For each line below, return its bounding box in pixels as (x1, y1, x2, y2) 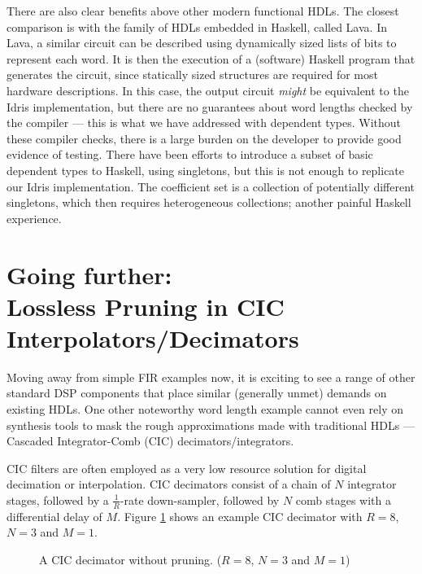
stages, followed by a (7, 491, 109, 508)
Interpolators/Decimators (7, 321, 299, 354)
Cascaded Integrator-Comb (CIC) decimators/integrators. (7, 432, 294, 449)
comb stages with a (295, 491, 391, 508)
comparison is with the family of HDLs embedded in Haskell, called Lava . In (7, 18, 387, 35)
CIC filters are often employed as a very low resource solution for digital (7, 459, 367, 476)
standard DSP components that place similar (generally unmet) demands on (7, 384, 387, 401)
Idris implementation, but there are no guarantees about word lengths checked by (7, 98, 413, 115)
